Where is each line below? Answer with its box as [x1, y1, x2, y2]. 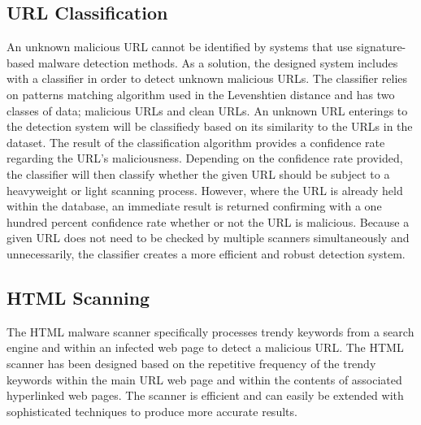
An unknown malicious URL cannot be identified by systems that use [7, 38, 353, 55]
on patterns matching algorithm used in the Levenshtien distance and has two [7, 85, 395, 102]
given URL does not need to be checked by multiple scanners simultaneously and [7, 229, 410, 246]
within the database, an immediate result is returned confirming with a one [7, 197, 382, 215]
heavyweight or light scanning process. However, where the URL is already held [7, 181, 403, 198]
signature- [356, 38, 406, 55]
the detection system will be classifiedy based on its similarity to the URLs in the [7, 118, 413, 135]
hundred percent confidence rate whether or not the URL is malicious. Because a [7, 213, 410, 230]
